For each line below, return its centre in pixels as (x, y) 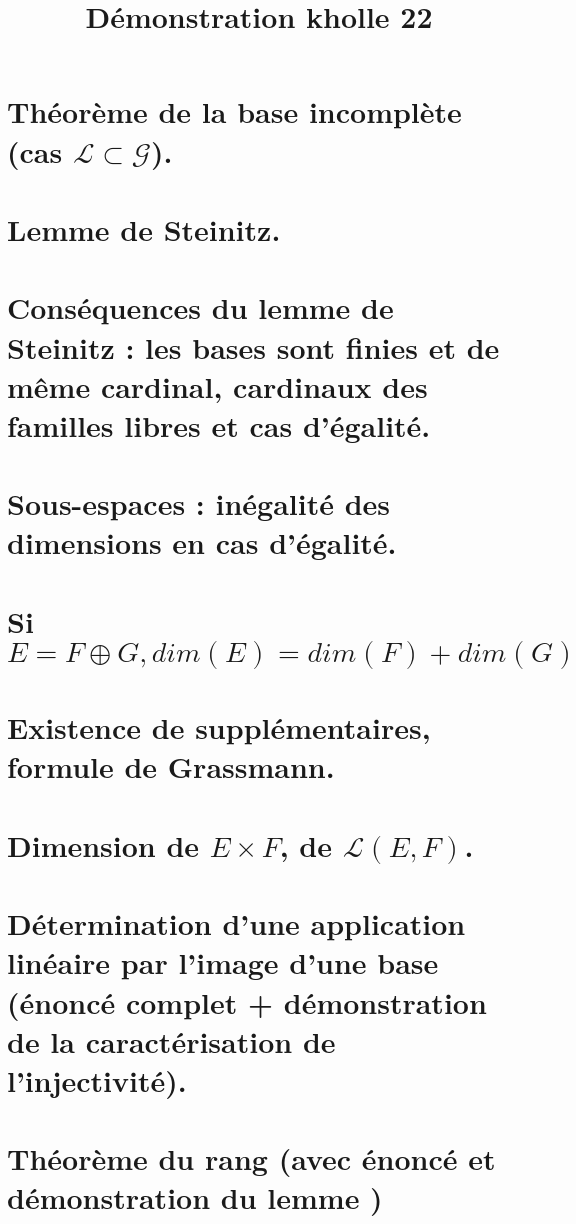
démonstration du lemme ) (195, 1197)
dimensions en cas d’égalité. (202, 542)
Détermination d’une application (236, 923)
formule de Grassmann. (171, 766)
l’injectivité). (97, 1079)
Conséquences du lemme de (200, 307)
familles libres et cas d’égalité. (219, 424)
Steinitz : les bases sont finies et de (253, 346)
